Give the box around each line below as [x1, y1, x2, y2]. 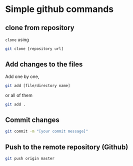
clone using [5, 36, 29, 42]
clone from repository [5, 23, 74, 32]
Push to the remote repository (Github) [5, 142, 128, 151]
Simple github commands [5, 3, 114, 15]
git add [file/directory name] [5, 83, 70, 88]
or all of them [5, 92, 32, 98]
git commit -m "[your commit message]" [5, 129, 88, 134]
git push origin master [5, 156, 55, 161]
